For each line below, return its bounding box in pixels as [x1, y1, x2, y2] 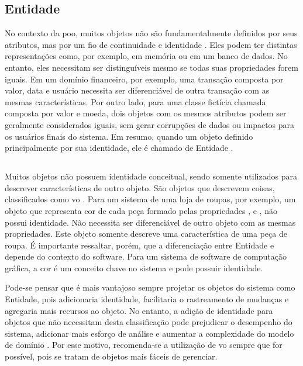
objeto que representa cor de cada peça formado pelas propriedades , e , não [5, 204, 277, 216]
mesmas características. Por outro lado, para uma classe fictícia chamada [5, 95, 266, 108]
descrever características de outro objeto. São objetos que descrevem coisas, [5, 181, 275, 194]
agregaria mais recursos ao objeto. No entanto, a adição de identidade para [5, 304, 273, 316]
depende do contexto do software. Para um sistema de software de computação [5, 250, 287, 263]
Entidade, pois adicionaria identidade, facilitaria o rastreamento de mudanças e [5, 293, 289, 305]
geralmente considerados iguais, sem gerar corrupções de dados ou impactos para [5, 118, 295, 130]
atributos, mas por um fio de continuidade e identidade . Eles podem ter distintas [5, 38, 297, 50]
